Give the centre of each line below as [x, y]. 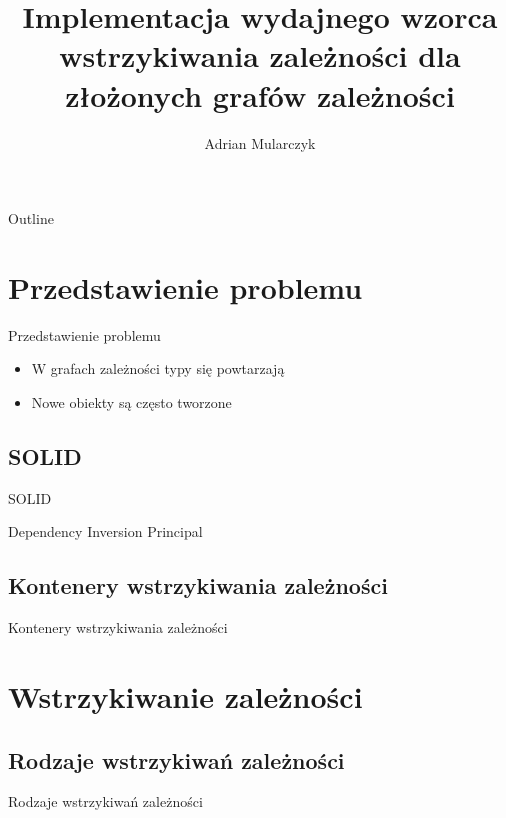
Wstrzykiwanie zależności [185, 695]
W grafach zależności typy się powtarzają [158, 368]
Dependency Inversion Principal [105, 531]
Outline [31, 218]
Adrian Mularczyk [260, 142]
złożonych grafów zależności [260, 94]
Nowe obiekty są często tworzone [131, 402]
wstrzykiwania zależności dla [260, 55]
